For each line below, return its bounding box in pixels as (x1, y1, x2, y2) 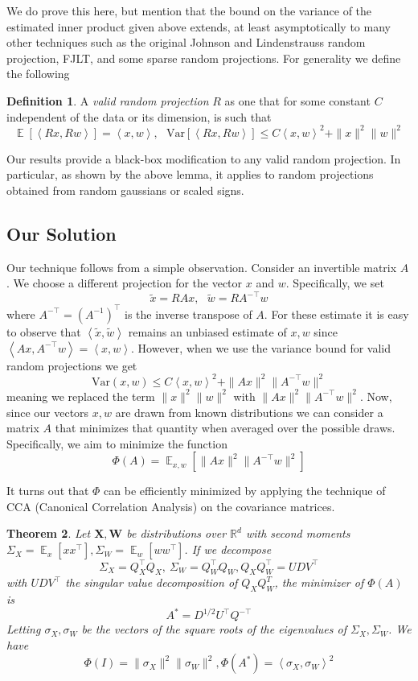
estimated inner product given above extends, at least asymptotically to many (6, 18, 391, 35)
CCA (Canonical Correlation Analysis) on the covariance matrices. (6, 497, 335, 514)
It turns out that (6, 482, 89, 499)
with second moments (245, 525, 350, 542)
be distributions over (126, 525, 227, 542)
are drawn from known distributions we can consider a (115, 403, 383, 420)
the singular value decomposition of (65, 574, 238, 591)
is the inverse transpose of (125, 305, 252, 322)
